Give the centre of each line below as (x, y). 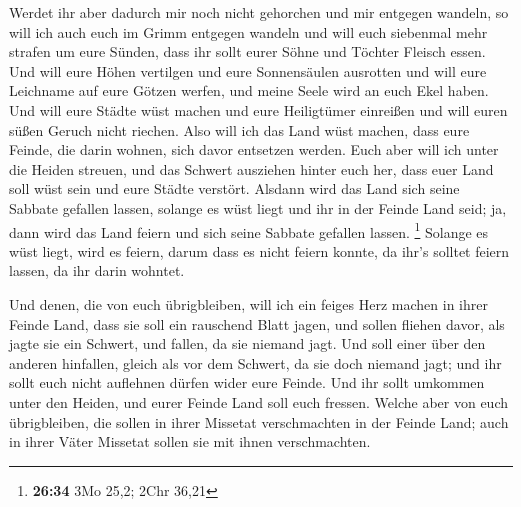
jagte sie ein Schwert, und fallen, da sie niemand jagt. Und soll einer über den (247, 343)
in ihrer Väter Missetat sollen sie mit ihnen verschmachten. (190, 441)
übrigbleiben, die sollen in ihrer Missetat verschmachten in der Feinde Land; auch (259, 421)
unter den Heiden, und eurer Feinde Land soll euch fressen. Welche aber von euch (258, 401)
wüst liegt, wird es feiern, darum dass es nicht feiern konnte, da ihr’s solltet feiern (259, 250)
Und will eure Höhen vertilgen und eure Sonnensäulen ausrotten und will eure (248, 70)
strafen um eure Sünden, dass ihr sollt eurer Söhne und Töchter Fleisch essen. (247, 51)
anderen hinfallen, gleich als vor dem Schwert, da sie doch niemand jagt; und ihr (255, 362)
